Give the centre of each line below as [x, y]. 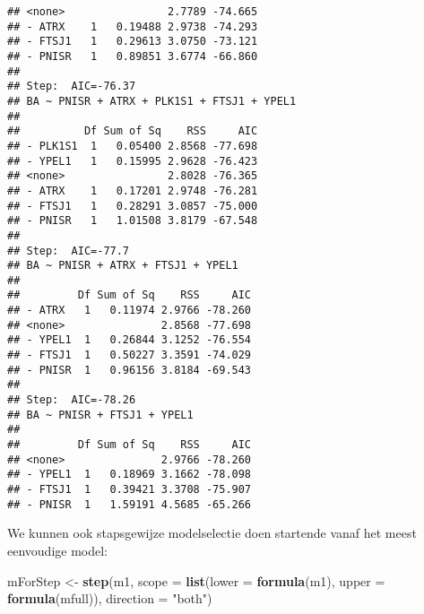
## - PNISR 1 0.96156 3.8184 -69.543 [130, 370]
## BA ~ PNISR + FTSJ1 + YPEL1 [100, 415]
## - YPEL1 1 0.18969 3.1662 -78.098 [130, 475]
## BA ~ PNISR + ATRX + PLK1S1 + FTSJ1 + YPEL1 [152, 101]
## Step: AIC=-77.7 [69, 251]
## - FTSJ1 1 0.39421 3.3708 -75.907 [130, 489]
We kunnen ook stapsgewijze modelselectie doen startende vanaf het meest [212, 533]
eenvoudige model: [57, 550]
